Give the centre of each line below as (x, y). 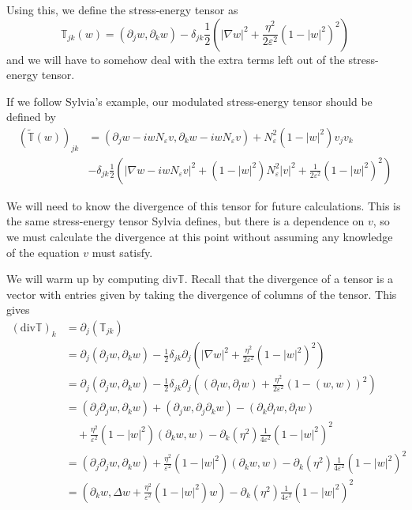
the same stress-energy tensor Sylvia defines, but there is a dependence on (185, 221)
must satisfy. (122, 252)
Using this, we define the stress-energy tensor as (122, 9)
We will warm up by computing (83, 279)
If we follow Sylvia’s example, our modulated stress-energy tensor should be (189, 101)
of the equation (43, 252)
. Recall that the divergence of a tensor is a (289, 279)
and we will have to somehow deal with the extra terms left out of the (176, 59)
